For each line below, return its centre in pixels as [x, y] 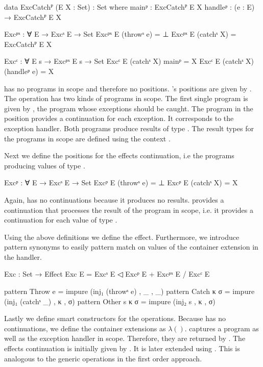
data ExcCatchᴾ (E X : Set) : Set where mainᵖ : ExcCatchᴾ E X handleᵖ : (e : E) [129, 7]
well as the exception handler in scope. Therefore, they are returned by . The [125, 338]
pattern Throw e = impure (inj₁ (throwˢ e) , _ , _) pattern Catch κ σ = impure [129, 291]
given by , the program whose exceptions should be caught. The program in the [129, 108]
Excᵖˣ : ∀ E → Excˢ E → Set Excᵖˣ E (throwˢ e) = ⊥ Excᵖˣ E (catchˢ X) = [120, 34]
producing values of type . [45, 165]
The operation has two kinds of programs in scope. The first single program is [126, 98]
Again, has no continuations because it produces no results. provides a [114, 199]
